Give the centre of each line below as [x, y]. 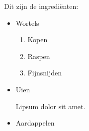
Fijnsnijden [44, 73]
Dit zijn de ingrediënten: [41, 6]
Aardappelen [35, 123]
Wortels [27, 23]
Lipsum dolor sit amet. [50, 106]
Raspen [39, 56]
